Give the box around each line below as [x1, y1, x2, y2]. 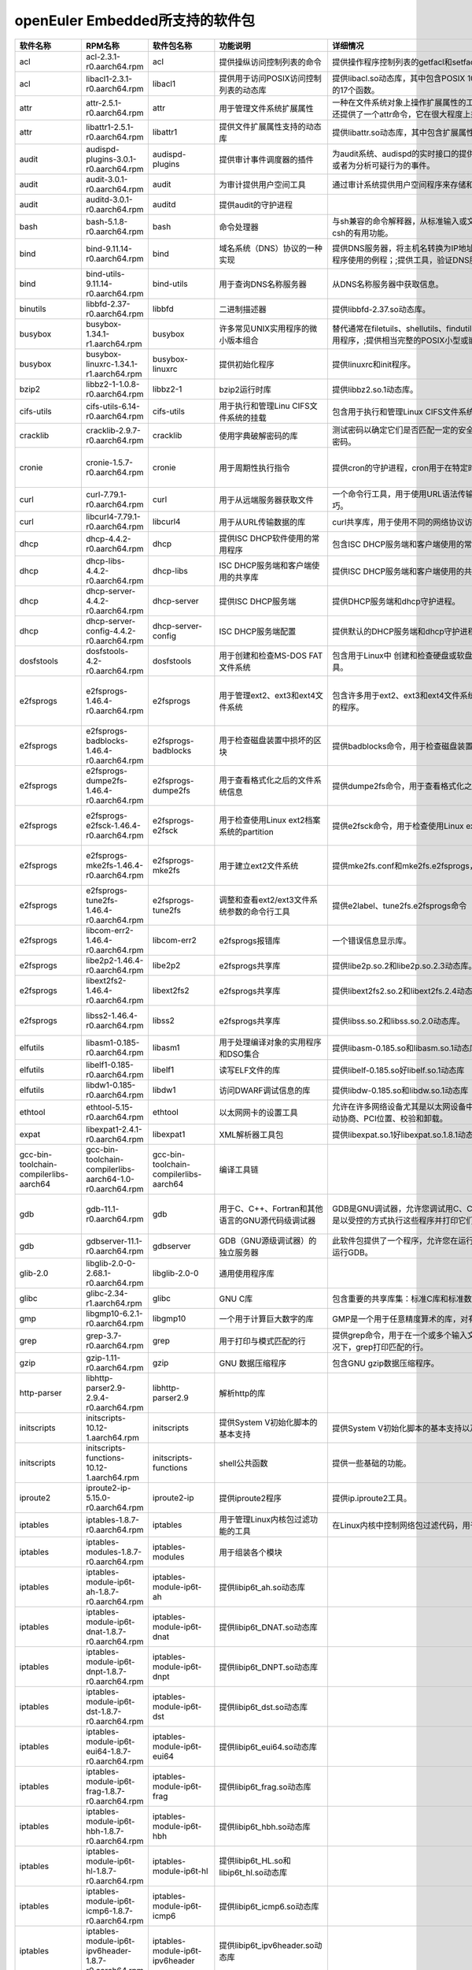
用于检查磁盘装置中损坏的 [219, 734, 314, 745]
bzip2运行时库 [219, 384, 271, 395]
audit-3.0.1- [85, 173, 128, 184]
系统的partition [219, 826, 275, 837]
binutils [19, 303, 46, 314]
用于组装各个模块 [219, 1547, 282, 1558]
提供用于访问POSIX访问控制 [219, 72, 322, 84]
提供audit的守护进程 [219, 199, 293, 210]
